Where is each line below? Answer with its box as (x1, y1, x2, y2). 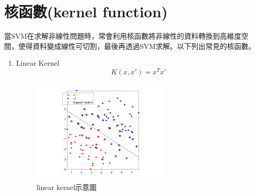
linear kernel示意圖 (36, 181, 97, 192)
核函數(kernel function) (4, 1, 168, 22)
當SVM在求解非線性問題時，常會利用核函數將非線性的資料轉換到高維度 (4, 31, 242, 41)
